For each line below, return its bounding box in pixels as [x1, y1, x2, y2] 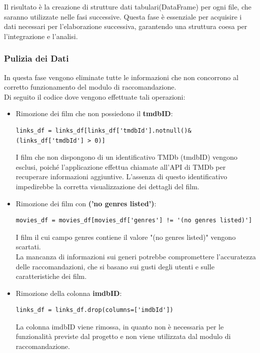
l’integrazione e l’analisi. [4, 31, 78, 41]
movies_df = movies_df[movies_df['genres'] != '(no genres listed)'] [15, 217, 252, 224]
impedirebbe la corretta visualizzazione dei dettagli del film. [15, 181, 199, 191]
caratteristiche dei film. [15, 271, 87, 281]
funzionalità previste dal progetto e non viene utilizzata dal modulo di [15, 331, 231, 341]
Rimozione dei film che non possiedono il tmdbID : [15, 108, 173, 119]
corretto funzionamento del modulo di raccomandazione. [4, 82, 176, 92]
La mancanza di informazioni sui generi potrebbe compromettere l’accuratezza [15, 251, 256, 261]
